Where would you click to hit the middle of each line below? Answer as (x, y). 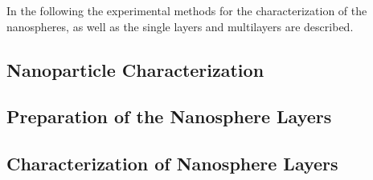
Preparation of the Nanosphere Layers (169, 116)
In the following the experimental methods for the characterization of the (187, 10)
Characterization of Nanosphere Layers (172, 164)
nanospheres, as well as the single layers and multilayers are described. (180, 26)
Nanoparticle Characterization (135, 69)
